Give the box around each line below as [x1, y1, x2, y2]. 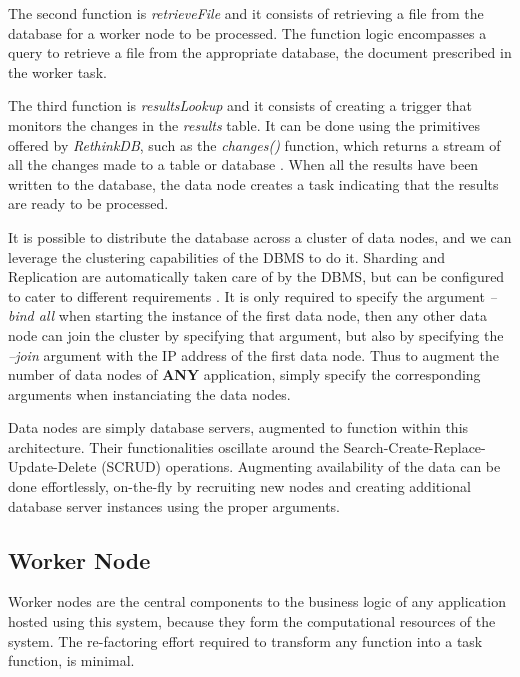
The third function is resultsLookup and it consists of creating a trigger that [8, 95, 472, 116]
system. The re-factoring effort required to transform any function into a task [8, 630, 483, 651]
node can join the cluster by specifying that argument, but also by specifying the [8, 324, 504, 345]
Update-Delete [8, 456, 97, 477]
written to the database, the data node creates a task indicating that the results [8, 173, 499, 194]
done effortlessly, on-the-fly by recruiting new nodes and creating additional [8, 476, 471, 497]
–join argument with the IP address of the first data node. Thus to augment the [8, 344, 500, 365]
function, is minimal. [8, 650, 135, 671]
